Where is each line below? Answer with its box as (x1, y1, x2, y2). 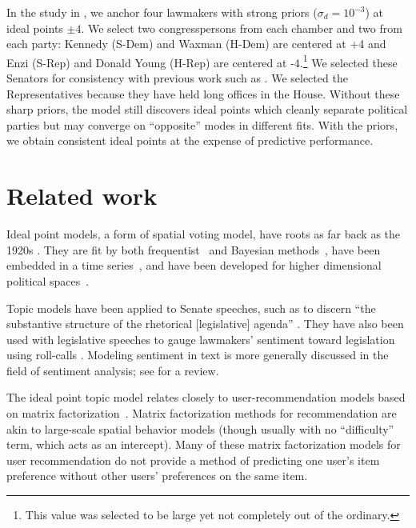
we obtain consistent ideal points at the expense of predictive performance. (6, 132, 374, 149)
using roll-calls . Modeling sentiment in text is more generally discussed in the (6, 346, 389, 363)
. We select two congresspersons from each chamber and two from (81, 19, 402, 36)
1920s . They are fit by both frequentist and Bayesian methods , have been (6, 241, 381, 258)
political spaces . (6, 272, 90, 289)
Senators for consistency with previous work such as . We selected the (6, 70, 348, 86)
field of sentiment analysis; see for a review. (6, 362, 219, 378)
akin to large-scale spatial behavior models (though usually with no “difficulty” (6, 420, 394, 437)
